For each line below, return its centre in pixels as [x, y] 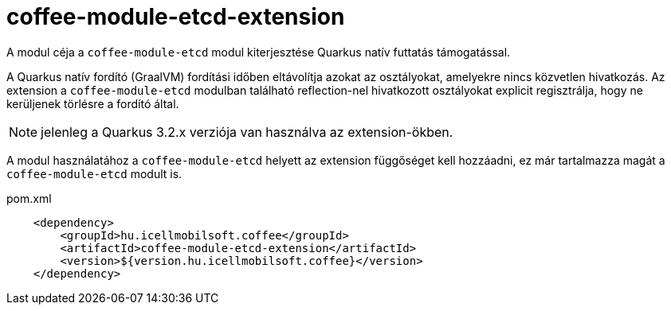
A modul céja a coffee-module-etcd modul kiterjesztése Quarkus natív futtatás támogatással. [259, 52]
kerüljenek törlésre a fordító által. [93, 103]
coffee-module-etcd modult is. [94, 173]
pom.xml [29, 198]
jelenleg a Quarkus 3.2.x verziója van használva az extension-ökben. [247, 132]
